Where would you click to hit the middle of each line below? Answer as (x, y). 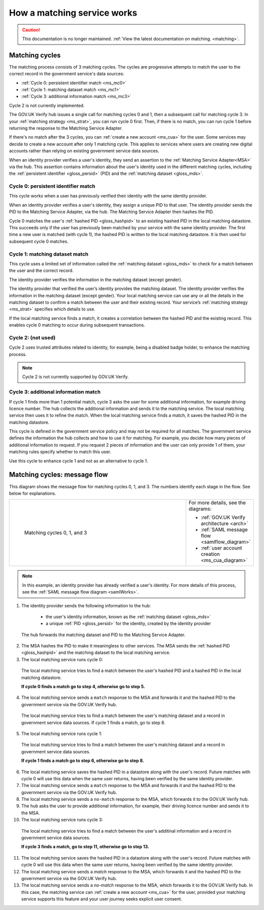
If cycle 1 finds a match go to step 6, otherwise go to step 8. (83, 761)
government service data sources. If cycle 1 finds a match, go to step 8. (93, 722)
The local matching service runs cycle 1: (62, 733)
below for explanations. (33, 493)
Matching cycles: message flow (58, 475)
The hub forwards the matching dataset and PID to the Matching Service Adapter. (103, 635)
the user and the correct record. (41, 271)
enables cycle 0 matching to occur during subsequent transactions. (77, 325)
